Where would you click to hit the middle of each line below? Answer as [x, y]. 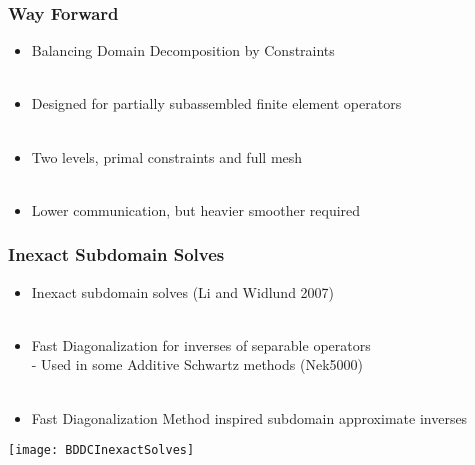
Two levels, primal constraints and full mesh [167, 156]
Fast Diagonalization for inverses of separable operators [201, 344]
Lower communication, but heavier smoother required [196, 209]
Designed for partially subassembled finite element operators [216, 103]
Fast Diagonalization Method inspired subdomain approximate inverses [249, 417]
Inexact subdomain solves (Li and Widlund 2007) [183, 291]
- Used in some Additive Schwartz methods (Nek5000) [197, 364]
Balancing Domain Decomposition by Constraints [183, 50]
